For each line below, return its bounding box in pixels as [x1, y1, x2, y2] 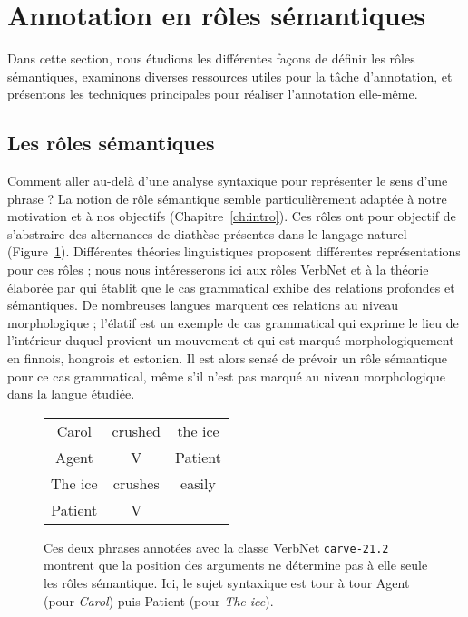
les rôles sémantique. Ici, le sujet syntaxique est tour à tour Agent [44, 574, 410, 593]
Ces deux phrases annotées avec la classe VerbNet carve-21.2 [44, 537, 389, 556]
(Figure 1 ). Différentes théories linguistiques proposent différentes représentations [7, 242, 461, 261]
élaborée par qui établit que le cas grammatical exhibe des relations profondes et [7, 277, 455, 296]
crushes [112, 472, 160, 494]
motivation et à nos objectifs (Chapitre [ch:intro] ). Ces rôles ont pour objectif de [7, 207, 456, 226]
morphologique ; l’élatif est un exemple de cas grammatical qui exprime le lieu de [7, 313, 459, 332]
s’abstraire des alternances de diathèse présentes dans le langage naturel [7, 224, 407, 243]
